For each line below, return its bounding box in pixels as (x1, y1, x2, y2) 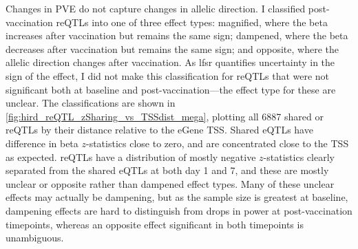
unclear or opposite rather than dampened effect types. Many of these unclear (6, 176, 335, 191)
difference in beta (6, 136, 78, 150)
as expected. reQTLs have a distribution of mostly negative (6, 149, 256, 164)
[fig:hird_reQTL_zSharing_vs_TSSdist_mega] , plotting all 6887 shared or (6, 109, 324, 123)
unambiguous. (6, 230, 64, 245)
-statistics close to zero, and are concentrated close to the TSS (86, 136, 349, 150)
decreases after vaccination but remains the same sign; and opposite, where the (6, 41, 339, 56)
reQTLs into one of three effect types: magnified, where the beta (56, 14, 328, 29)
